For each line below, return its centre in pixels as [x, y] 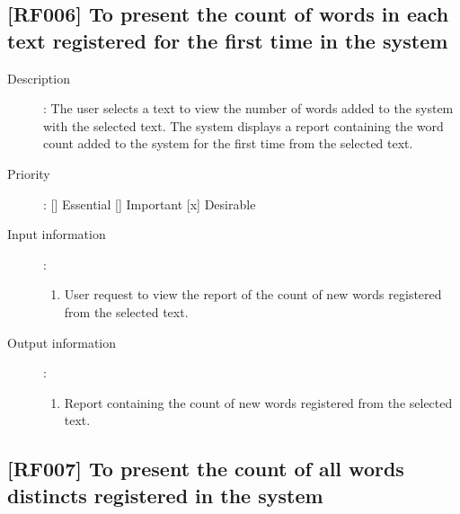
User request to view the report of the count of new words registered [253, 294]
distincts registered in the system [165, 495]
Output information [62, 342]
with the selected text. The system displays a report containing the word [243, 125]
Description [39, 78]
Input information [57, 234]
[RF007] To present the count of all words [206, 469]
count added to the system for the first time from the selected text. [228, 143]
